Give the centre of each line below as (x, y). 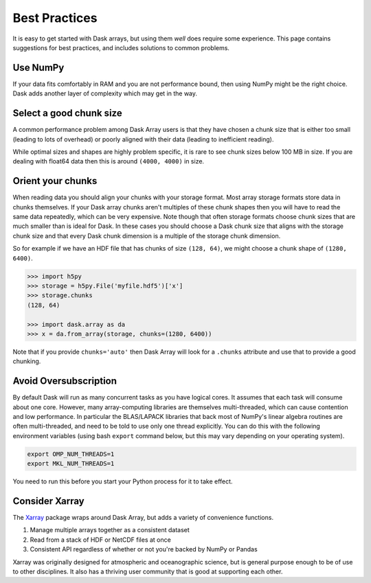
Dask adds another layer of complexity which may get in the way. (105, 93)
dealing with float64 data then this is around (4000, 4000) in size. (109, 161)
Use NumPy (38, 68)
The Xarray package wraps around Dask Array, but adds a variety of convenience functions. (143, 517)
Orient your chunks (55, 181)
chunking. (27, 361)
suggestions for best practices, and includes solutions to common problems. (121, 47)
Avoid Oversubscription (65, 381)
